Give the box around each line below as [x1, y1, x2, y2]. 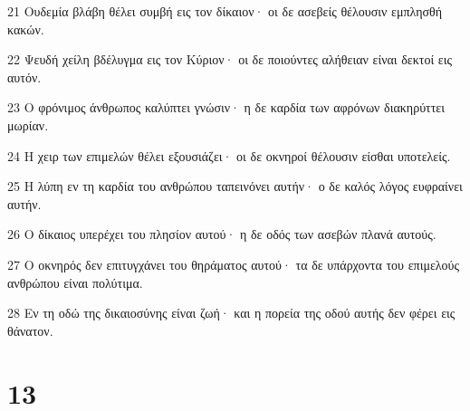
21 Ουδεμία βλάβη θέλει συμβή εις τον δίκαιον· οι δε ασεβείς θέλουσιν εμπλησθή [7, 2, 443, 20]
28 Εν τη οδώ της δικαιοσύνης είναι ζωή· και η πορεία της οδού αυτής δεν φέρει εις [7, 303, 456, 322]
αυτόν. [7, 67, 42, 86]
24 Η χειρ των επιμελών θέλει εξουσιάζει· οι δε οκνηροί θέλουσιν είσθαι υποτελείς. [7, 146, 451, 165]
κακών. [7, 19, 44, 38]
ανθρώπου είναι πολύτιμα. [7, 272, 143, 292]
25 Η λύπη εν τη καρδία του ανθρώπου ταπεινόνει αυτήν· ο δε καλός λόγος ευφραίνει [7, 177, 463, 196]
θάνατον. [7, 320, 53, 339]
